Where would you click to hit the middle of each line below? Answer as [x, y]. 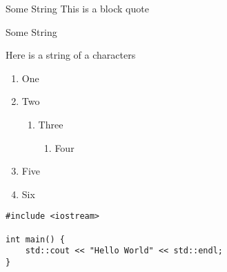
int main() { [35, 239]
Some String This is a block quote [77, 8]
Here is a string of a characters [71, 55]
